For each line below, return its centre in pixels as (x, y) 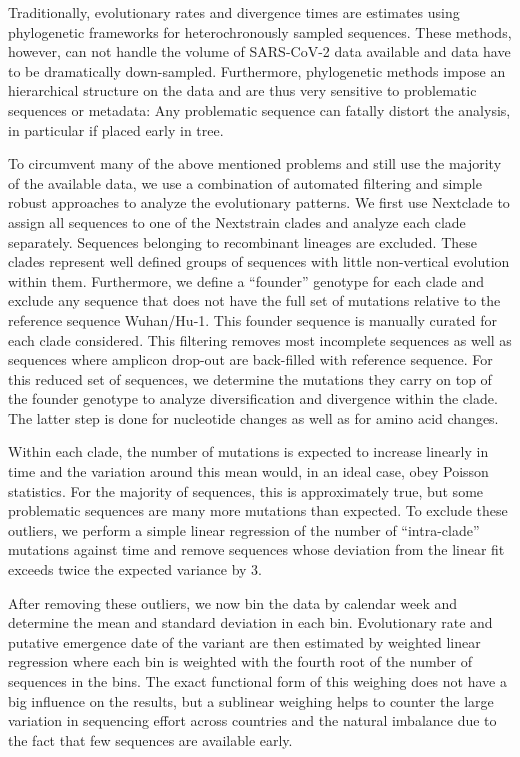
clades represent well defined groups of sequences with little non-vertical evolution (259, 261)
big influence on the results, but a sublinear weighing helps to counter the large (251, 700)
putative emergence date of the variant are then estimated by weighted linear (244, 641)
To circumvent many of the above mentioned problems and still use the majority (255, 163)
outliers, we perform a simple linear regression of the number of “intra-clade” (244, 529)
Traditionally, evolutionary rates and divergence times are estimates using (234, 12)
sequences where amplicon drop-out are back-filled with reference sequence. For (250, 359)
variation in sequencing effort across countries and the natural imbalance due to (252, 720)
